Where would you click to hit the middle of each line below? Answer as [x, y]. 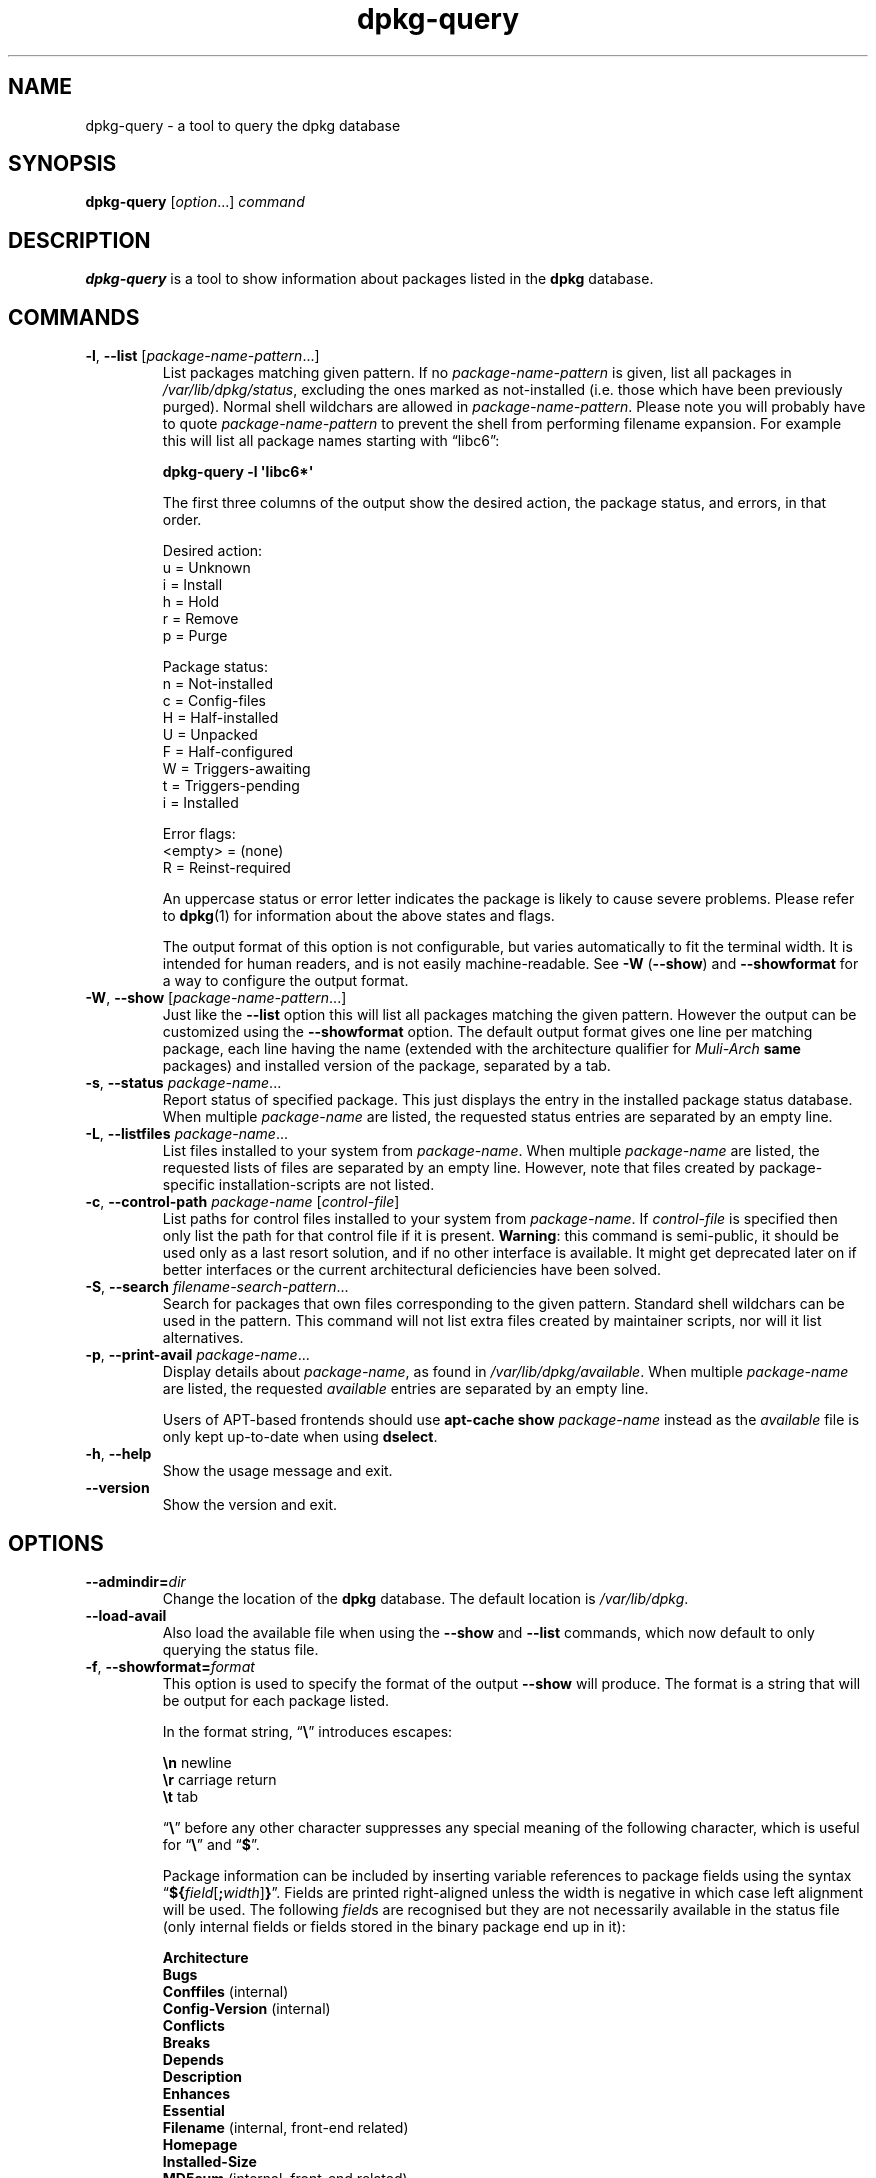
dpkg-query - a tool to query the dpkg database [243, 125]
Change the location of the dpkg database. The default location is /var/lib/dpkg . [425, 1598]
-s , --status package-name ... [183, 1083]
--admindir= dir [135, 1581]
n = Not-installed [217, 684]
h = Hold [190, 602]
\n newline [197, 1762]
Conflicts [193, 2025]
